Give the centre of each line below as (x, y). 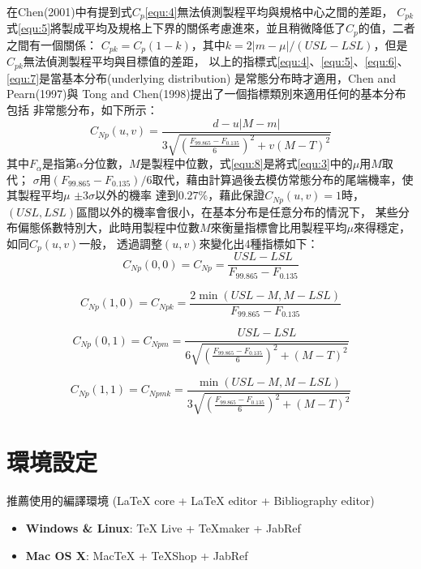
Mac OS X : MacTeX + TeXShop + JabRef (137, 555)
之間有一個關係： (52, 44)
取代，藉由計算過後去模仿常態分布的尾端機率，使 (283, 179)
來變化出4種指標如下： (259, 243)
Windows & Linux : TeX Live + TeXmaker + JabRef (163, 527)
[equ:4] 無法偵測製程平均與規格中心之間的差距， (269, 11)
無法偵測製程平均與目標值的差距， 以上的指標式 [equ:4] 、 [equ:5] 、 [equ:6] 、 (216, 61)
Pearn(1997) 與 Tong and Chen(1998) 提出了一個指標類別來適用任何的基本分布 (206, 94)
